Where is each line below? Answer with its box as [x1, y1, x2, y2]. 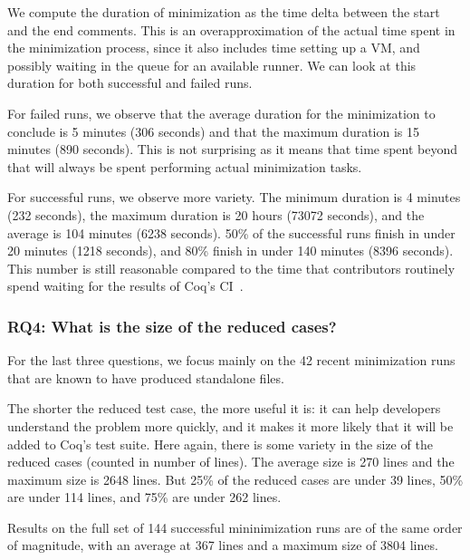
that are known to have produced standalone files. [7, 368, 284, 387]
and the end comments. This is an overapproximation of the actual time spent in [7, 20, 456, 39]
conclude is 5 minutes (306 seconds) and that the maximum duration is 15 [7, 121, 420, 140]
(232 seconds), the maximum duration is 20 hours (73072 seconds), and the [7, 205, 425, 224]
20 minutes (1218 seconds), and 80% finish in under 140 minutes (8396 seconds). [7, 241, 454, 260]
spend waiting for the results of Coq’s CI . [7, 276, 244, 295]
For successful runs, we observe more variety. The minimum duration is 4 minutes [7, 188, 461, 207]
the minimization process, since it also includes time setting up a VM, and [7, 38, 420, 57]
